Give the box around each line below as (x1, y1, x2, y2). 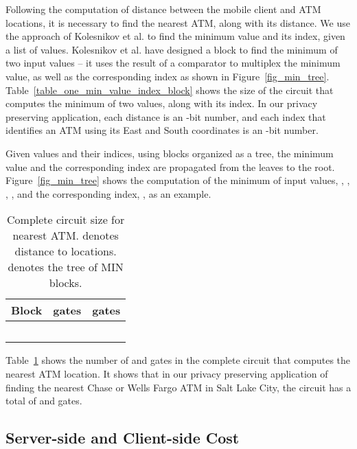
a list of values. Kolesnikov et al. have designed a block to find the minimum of (5, 42, 338, 56)
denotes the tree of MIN (8, 259, 124, 275)
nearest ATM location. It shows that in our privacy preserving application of (5, 366, 328, 380)
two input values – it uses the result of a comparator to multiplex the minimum (5, 56, 341, 70)
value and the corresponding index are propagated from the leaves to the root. (5, 159, 335, 174)
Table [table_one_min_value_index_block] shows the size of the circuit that (5, 82, 334, 97)
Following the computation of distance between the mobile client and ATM (5, 2, 321, 16)
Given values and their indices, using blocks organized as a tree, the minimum (5, 146, 334, 160)
